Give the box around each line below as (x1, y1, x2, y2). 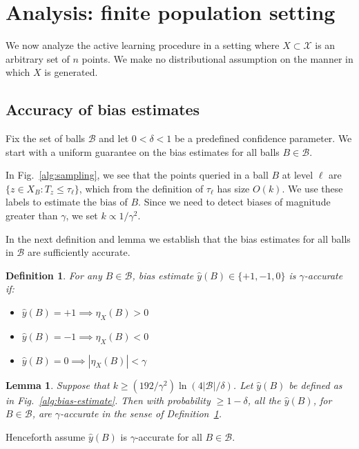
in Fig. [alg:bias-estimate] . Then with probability (6, 392, 211, 407)
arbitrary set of (6, 51, 70, 66)
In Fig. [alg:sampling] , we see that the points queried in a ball (6, 168, 269, 182)
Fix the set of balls (6, 131, 86, 146)
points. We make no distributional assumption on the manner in (81, 51, 353, 66)
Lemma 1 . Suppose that (6, 377, 110, 392)
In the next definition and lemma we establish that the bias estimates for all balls (6, 231, 351, 246)
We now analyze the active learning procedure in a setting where (6, 38, 280, 52)
